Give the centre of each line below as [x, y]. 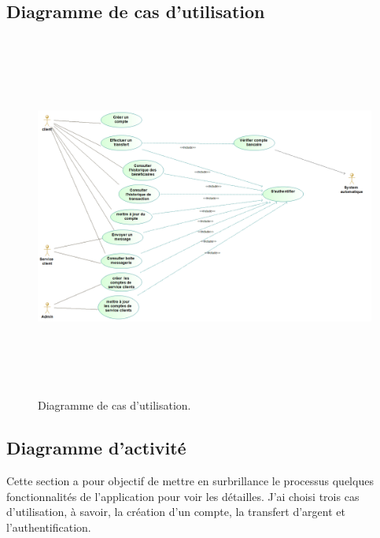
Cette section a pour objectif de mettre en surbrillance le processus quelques [190, 481]
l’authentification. [49, 527]
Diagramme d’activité [96, 448]
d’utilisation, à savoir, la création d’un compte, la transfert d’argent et [176, 512]
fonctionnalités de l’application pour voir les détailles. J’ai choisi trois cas [183, 496]
